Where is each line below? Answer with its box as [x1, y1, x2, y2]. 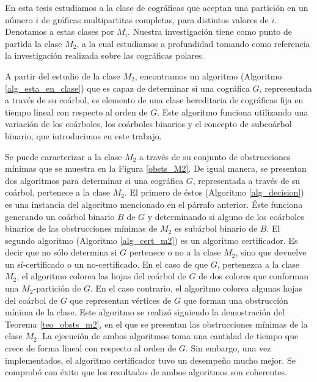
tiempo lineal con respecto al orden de [5, 105, 148, 118]
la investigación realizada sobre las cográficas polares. [5, 49, 205, 62]
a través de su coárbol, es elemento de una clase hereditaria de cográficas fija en [5, 94, 304, 106]
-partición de [33, 282, 81, 295]
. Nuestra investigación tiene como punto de [128, 25, 293, 38]
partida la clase [5, 37, 62, 50]
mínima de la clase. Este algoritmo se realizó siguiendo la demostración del [5, 306, 285, 318]
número [5, 13, 33, 26]
